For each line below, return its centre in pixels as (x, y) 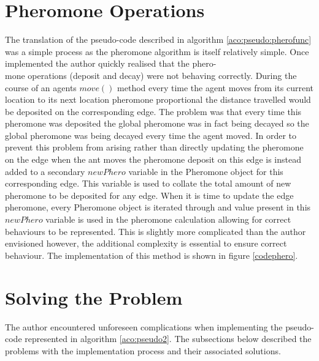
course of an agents (41, 87)
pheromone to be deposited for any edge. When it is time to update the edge (149, 195)
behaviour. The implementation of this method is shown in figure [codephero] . (152, 255)
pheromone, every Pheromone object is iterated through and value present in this (158, 207)
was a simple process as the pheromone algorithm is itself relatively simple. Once (157, 51)
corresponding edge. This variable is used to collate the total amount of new (148, 183)
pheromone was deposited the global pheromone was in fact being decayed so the (157, 123)
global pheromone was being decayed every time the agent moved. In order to (151, 135)
